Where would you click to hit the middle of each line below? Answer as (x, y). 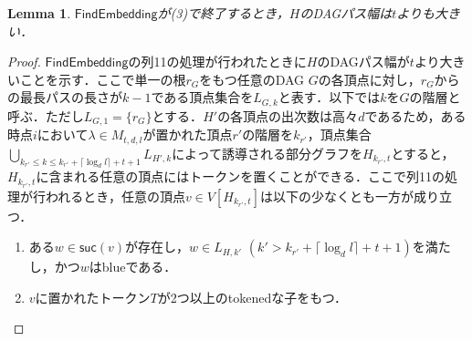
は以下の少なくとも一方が (336, 196)
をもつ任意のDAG (252, 79)
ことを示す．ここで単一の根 (103, 79)
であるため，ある (415, 115)
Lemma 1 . (39, 13)
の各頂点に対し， (369, 79)
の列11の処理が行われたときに (217, 62)
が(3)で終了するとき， (223, 13)
